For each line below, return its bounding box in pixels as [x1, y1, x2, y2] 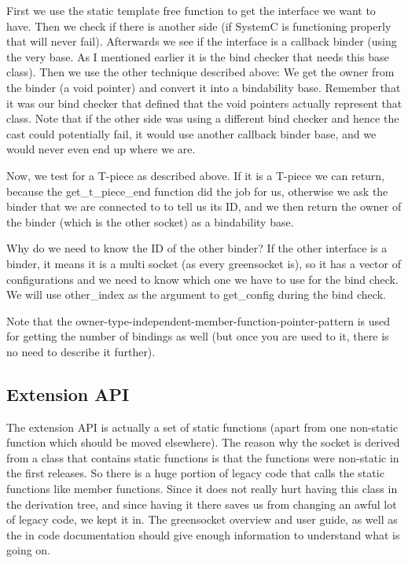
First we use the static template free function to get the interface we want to [6, 2, 376, 18]
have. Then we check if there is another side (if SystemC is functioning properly [6, 17, 391, 34]
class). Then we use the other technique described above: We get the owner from [6, 64, 395, 80]
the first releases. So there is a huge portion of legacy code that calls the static [6, 465, 384, 481]
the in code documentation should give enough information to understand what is [6, 526, 400, 543]
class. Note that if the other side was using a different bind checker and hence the [6, 110, 399, 127]
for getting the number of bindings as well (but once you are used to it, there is [6, 328, 389, 344]
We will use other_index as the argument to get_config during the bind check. [6, 286, 386, 303]
